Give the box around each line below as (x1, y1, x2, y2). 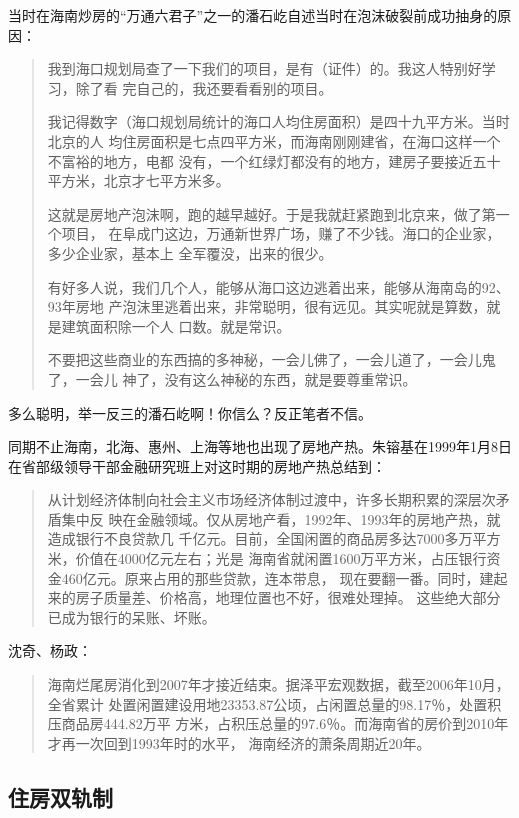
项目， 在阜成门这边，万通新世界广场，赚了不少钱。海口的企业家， (61, 223, 501, 244)
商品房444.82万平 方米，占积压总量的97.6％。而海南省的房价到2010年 (61, 713, 509, 734)
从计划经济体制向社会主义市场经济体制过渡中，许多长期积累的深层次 (47, 489, 496, 510)
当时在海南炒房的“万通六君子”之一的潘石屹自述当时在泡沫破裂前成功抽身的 (8, 5, 498, 25)
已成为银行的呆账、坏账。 (47, 606, 216, 627)
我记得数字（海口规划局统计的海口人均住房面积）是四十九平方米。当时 (47, 111, 510, 132)
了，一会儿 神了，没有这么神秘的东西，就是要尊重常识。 (47, 368, 417, 389)
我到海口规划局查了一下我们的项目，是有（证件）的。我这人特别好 (47, 58, 482, 79)
